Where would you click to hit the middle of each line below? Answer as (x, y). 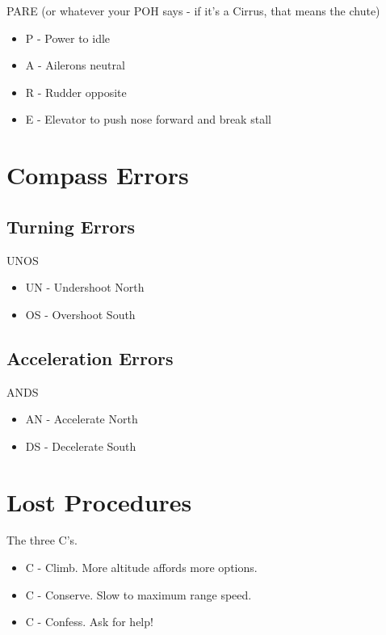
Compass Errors (98, 175)
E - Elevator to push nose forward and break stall (148, 119)
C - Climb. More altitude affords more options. (141, 568)
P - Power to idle (68, 38)
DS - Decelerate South (81, 446)
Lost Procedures (99, 501)
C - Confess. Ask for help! (89, 622)
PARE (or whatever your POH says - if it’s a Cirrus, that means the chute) (193, 11)
